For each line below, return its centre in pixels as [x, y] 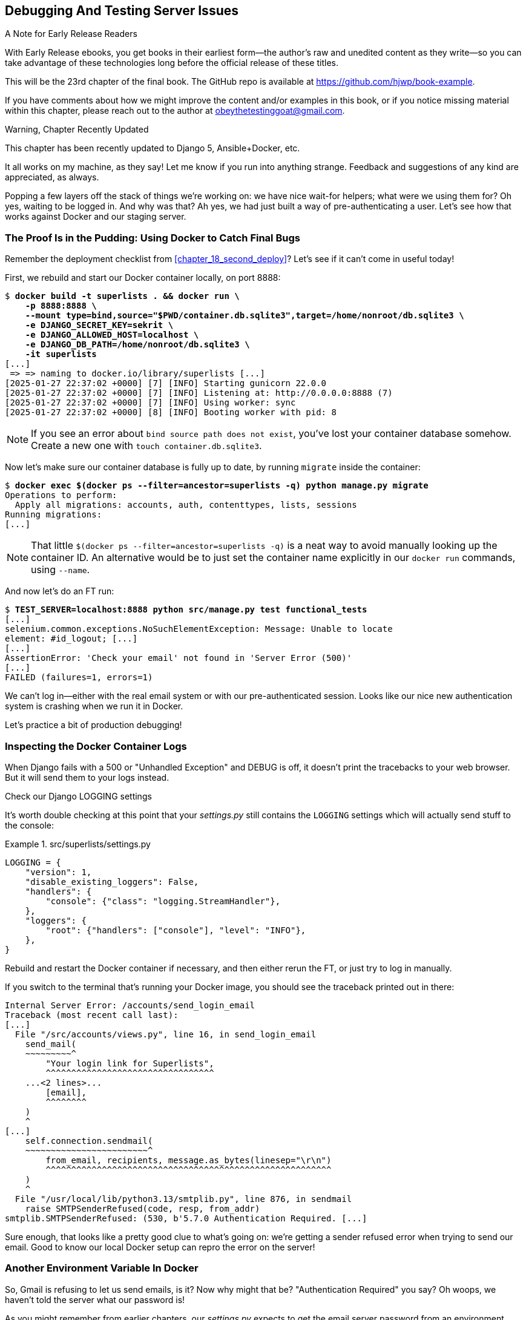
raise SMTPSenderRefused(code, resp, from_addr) [143, 1208]
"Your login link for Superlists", [130, 1063]
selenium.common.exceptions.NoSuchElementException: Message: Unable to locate [199, 629]
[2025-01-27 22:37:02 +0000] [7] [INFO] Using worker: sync [150, 403]
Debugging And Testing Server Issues [122, 11]
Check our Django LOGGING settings [78, 796]
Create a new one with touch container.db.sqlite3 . [146, 446]
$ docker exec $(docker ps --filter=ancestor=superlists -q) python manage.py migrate [217, 486]
